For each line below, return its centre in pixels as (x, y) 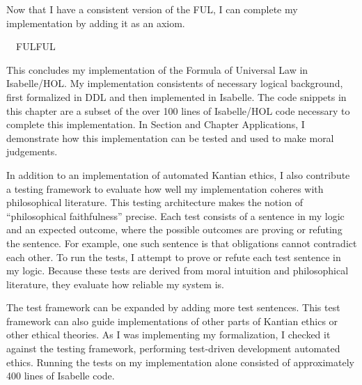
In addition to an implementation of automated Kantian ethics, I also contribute (178, 174)
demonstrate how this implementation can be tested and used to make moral (170, 137)
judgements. (32, 151)
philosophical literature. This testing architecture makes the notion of (155, 202)
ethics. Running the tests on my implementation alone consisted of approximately (180, 362)
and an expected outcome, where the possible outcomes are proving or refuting (174, 229)
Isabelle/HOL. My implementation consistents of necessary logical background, (175, 83)
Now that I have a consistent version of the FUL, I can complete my (152, 9)
